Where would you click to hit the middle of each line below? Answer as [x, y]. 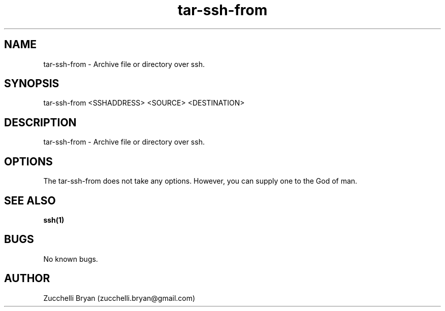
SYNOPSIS [32, 84]
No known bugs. [71, 259]
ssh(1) [54, 220]
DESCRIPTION [40, 122]
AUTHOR [27, 279]
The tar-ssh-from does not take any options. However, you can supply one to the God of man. [200, 181]
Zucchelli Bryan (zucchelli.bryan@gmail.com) [119, 298]
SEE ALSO [30, 200]
